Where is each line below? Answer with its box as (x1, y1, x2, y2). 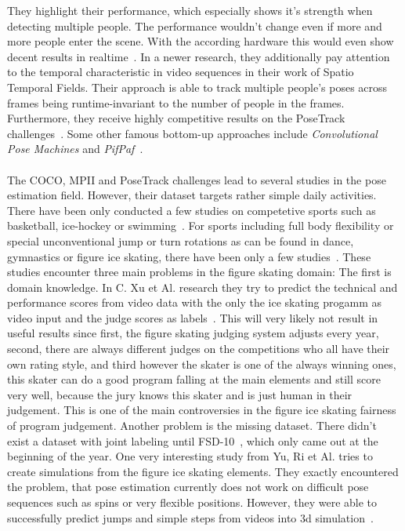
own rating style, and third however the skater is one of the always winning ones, (7, 355, 396, 372)
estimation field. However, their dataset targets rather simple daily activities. (7, 187, 377, 203)
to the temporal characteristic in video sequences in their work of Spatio (7, 64, 354, 80)
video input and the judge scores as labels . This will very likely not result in (7, 309, 378, 326)
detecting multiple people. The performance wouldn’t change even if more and (7, 17, 382, 34)
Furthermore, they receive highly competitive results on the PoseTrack (7, 110, 345, 126)
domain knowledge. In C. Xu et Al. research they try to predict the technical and (7, 278, 398, 295)
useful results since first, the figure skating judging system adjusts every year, (7, 325, 379, 341)
